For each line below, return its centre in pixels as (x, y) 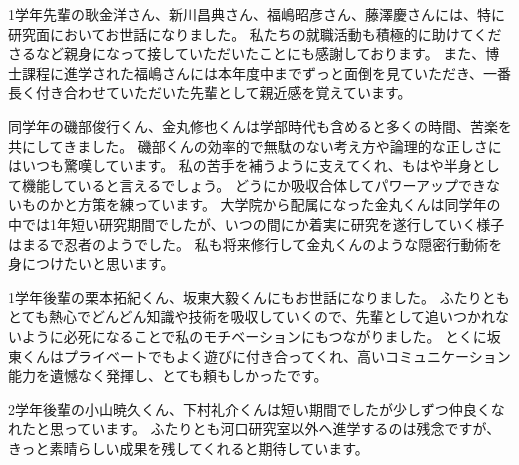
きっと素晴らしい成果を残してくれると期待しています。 (188, 447)
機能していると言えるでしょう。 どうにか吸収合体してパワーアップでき (253, 184)
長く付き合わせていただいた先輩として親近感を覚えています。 (210, 92)
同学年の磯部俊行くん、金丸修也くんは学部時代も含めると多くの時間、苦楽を (260, 125)
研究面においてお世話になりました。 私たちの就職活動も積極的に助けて (241, 33)
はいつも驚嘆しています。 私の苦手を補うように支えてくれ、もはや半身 (240, 165)
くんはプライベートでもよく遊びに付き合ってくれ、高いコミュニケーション (266, 355)
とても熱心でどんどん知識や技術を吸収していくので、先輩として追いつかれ (252, 316)
